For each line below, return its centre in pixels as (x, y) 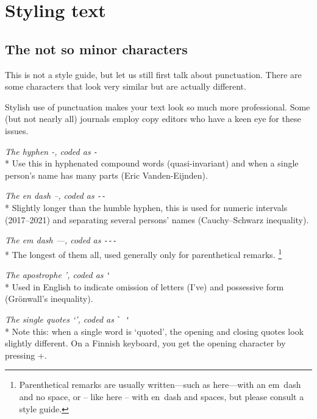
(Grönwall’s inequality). (49, 299)
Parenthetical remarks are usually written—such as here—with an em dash (160, 385)
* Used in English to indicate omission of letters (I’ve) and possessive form (144, 286)
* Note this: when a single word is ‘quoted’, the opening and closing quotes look (155, 331)
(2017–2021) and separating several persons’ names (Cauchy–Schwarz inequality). (157, 219)
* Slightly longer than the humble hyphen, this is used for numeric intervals (146, 208)
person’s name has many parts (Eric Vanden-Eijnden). (106, 175)
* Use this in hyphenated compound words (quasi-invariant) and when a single (152, 163)
